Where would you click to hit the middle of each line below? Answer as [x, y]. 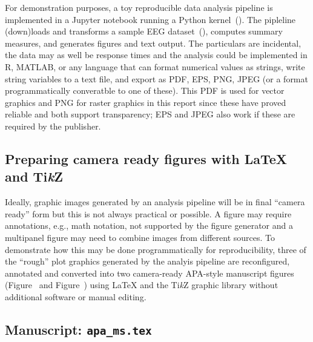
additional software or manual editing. [76, 296]
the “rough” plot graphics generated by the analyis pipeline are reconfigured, [147, 261]
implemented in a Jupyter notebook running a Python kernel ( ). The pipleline [150, 19]
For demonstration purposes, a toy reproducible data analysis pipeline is [139, 7]
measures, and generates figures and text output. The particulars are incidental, [153, 43]
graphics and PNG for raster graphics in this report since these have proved [146, 102]
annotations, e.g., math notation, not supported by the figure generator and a [149, 225]
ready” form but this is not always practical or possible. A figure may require [148, 213]
